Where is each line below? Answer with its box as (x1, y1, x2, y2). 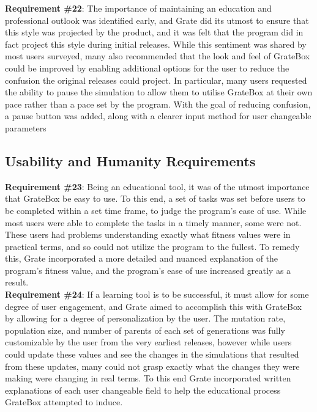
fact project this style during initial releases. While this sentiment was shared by (5, 37, 307, 50)
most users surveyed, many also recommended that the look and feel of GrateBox (5, 50, 310, 62)
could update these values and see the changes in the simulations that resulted (5, 348, 299, 361)
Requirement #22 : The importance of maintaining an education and (5, 2, 272, 14)
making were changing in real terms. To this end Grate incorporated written (5, 372, 291, 384)
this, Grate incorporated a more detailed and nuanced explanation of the (5, 252, 278, 265)
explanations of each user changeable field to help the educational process (5, 383, 281, 396)
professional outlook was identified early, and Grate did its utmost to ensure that (5, 13, 309, 26)
